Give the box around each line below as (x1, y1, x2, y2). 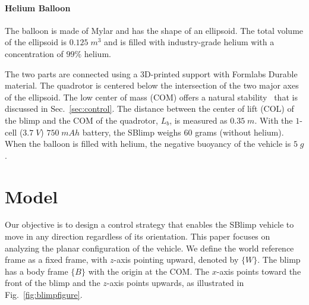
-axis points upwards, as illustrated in (106, 276, 244, 289)
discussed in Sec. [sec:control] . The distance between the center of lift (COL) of (5, 102, 294, 115)
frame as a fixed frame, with (5, 253, 108, 266)
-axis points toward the (216, 265, 301, 277)
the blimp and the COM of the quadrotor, (5, 114, 158, 126)
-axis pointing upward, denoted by (113, 253, 239, 266)
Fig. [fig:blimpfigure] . (5, 288, 83, 301)
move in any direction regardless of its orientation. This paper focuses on (5, 230, 270, 243)
